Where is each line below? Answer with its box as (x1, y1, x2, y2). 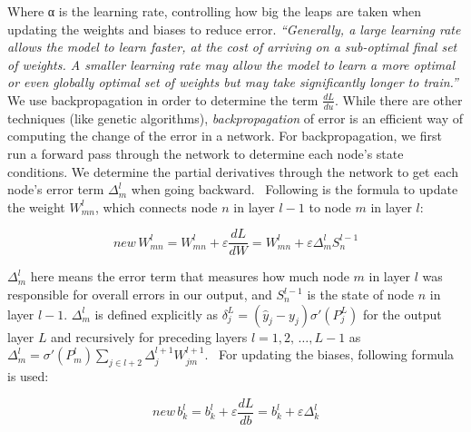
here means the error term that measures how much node (30, 267, 349, 286)
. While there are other (334, 90, 463, 109)
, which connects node (94, 197, 218, 216)
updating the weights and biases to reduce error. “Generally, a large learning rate (7, 19, 461, 38)
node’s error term (7, 180, 104, 199)
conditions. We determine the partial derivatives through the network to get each (7, 162, 458, 181)
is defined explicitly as (94, 304, 218, 323)
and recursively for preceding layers (51, 327, 248, 346)
